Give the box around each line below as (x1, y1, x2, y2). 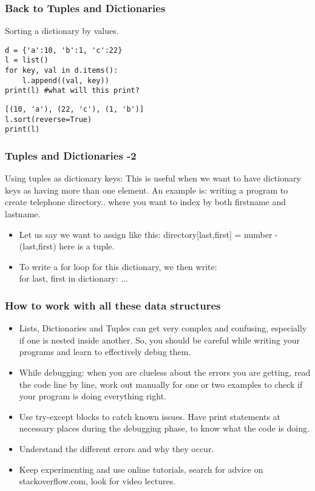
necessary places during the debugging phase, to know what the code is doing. (19, 422, 310, 435)
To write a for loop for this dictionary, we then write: (19, 260, 217, 273)
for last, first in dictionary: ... (19, 272, 128, 285)
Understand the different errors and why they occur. (19, 442, 214, 455)
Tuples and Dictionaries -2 (5, 147, 137, 163)
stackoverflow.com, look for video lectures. (19, 475, 176, 487)
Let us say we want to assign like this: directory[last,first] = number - (19, 228, 278, 240)
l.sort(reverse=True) (5, 115, 92, 124)
